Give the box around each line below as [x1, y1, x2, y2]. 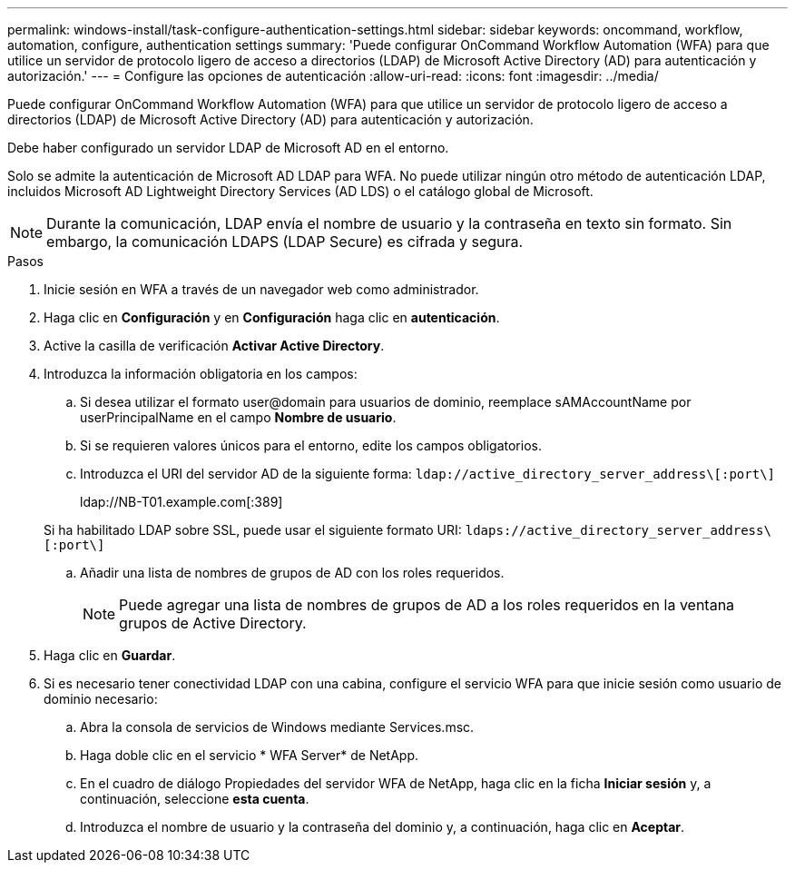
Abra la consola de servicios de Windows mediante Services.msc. [80, 719, 475, 735]
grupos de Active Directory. [119, 614, 307, 632]
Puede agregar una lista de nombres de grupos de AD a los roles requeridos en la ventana [119, 596, 735, 614]
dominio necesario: [44, 691, 158, 707]
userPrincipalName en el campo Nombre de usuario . [80, 410, 397, 425]
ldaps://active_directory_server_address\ [465, 523, 771, 538]
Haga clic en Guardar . [44, 648, 176, 663]
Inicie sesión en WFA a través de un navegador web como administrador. [44, 282, 479, 297]
